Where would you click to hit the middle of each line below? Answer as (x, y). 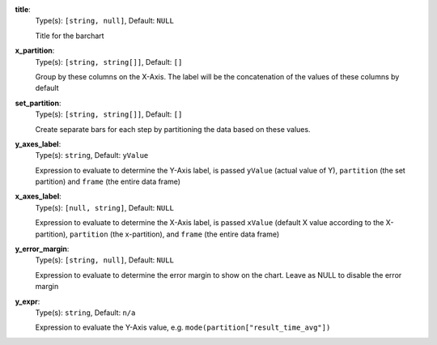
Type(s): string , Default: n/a (85, 313)
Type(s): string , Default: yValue (92, 155)
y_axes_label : (38, 144)
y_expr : (28, 301)
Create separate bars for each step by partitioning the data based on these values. (173, 129)
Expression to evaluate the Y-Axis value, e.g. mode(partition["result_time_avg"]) (183, 327)
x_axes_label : (38, 196)
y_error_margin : (42, 249)
